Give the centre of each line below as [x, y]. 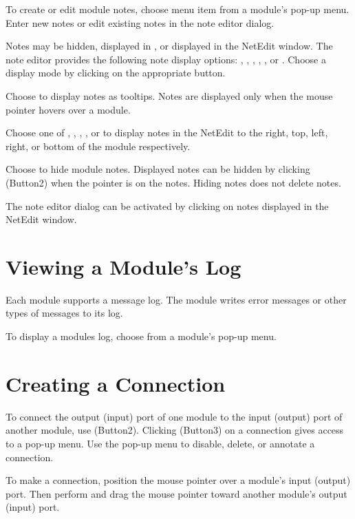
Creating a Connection [116, 383]
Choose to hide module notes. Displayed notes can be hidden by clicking [158, 169]
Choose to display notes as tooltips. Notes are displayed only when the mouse [169, 95]
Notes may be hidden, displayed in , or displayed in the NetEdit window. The [169, 46]
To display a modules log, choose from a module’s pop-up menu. [141, 336]
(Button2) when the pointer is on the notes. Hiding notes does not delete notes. [173, 182]
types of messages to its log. [64, 313]
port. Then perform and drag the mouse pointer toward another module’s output [176, 493]
